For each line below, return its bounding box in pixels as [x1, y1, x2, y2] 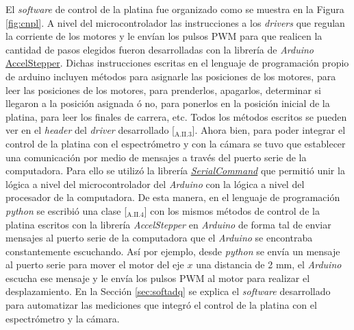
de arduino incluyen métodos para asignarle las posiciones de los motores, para [5, 69, 336, 83]
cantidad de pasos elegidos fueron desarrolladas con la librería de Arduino [5, 42, 314, 56]
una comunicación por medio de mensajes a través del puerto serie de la [5, 150, 307, 164]
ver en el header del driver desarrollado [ [5, 123, 175, 137]
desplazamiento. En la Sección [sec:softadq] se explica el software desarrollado [5, 284, 331, 298]
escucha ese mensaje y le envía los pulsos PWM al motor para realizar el [5, 270, 310, 285]
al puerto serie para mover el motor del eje [5, 257, 184, 272]
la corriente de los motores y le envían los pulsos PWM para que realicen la [5, 29, 323, 43]
